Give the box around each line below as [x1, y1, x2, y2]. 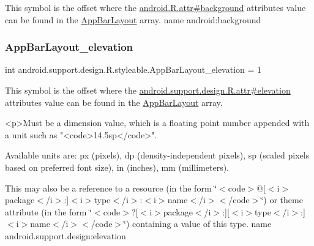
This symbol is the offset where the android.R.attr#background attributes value [5, 1, 306, 13]
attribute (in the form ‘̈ [5, 205, 92, 218]
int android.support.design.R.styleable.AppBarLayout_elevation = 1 [5, 63, 262, 76]
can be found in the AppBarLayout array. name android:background [5, 13, 261, 26]
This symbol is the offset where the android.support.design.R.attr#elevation [5, 84, 291, 96]
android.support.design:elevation [5, 229, 126, 242]
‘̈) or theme [261, 193, 303, 206]
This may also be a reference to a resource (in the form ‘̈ [5, 181, 217, 194]
